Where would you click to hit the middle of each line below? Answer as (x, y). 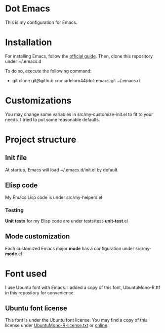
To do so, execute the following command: (48, 71)
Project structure (41, 140)
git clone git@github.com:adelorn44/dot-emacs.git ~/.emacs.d (76, 80)
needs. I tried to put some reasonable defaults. (53, 119)
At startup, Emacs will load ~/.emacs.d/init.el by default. (62, 169)
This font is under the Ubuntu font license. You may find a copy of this (76, 320)
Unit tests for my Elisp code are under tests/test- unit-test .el (67, 221)
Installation (29, 42)
